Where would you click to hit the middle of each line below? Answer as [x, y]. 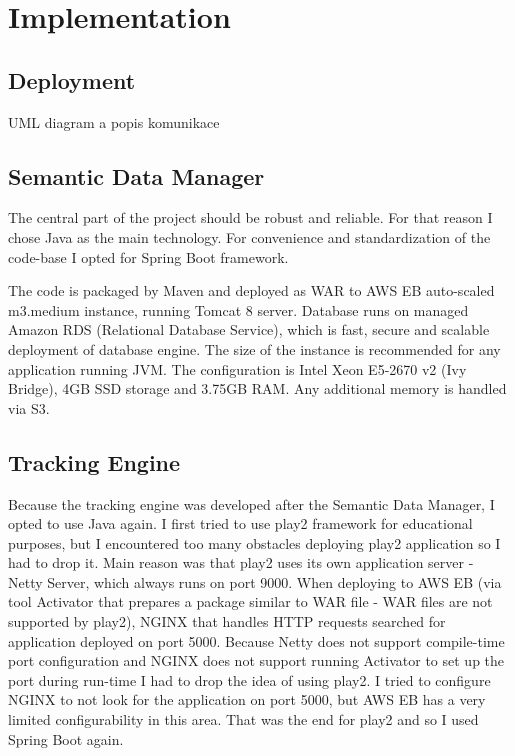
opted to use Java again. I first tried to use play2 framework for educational [240, 523]
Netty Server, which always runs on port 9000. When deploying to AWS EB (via [255, 581]
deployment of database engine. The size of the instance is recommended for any [254, 348]
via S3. [29, 407]
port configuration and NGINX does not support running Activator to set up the [256, 660]
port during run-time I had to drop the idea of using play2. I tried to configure [249, 679]
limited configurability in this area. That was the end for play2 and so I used [243, 719]
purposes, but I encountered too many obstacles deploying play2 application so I [254, 542]
